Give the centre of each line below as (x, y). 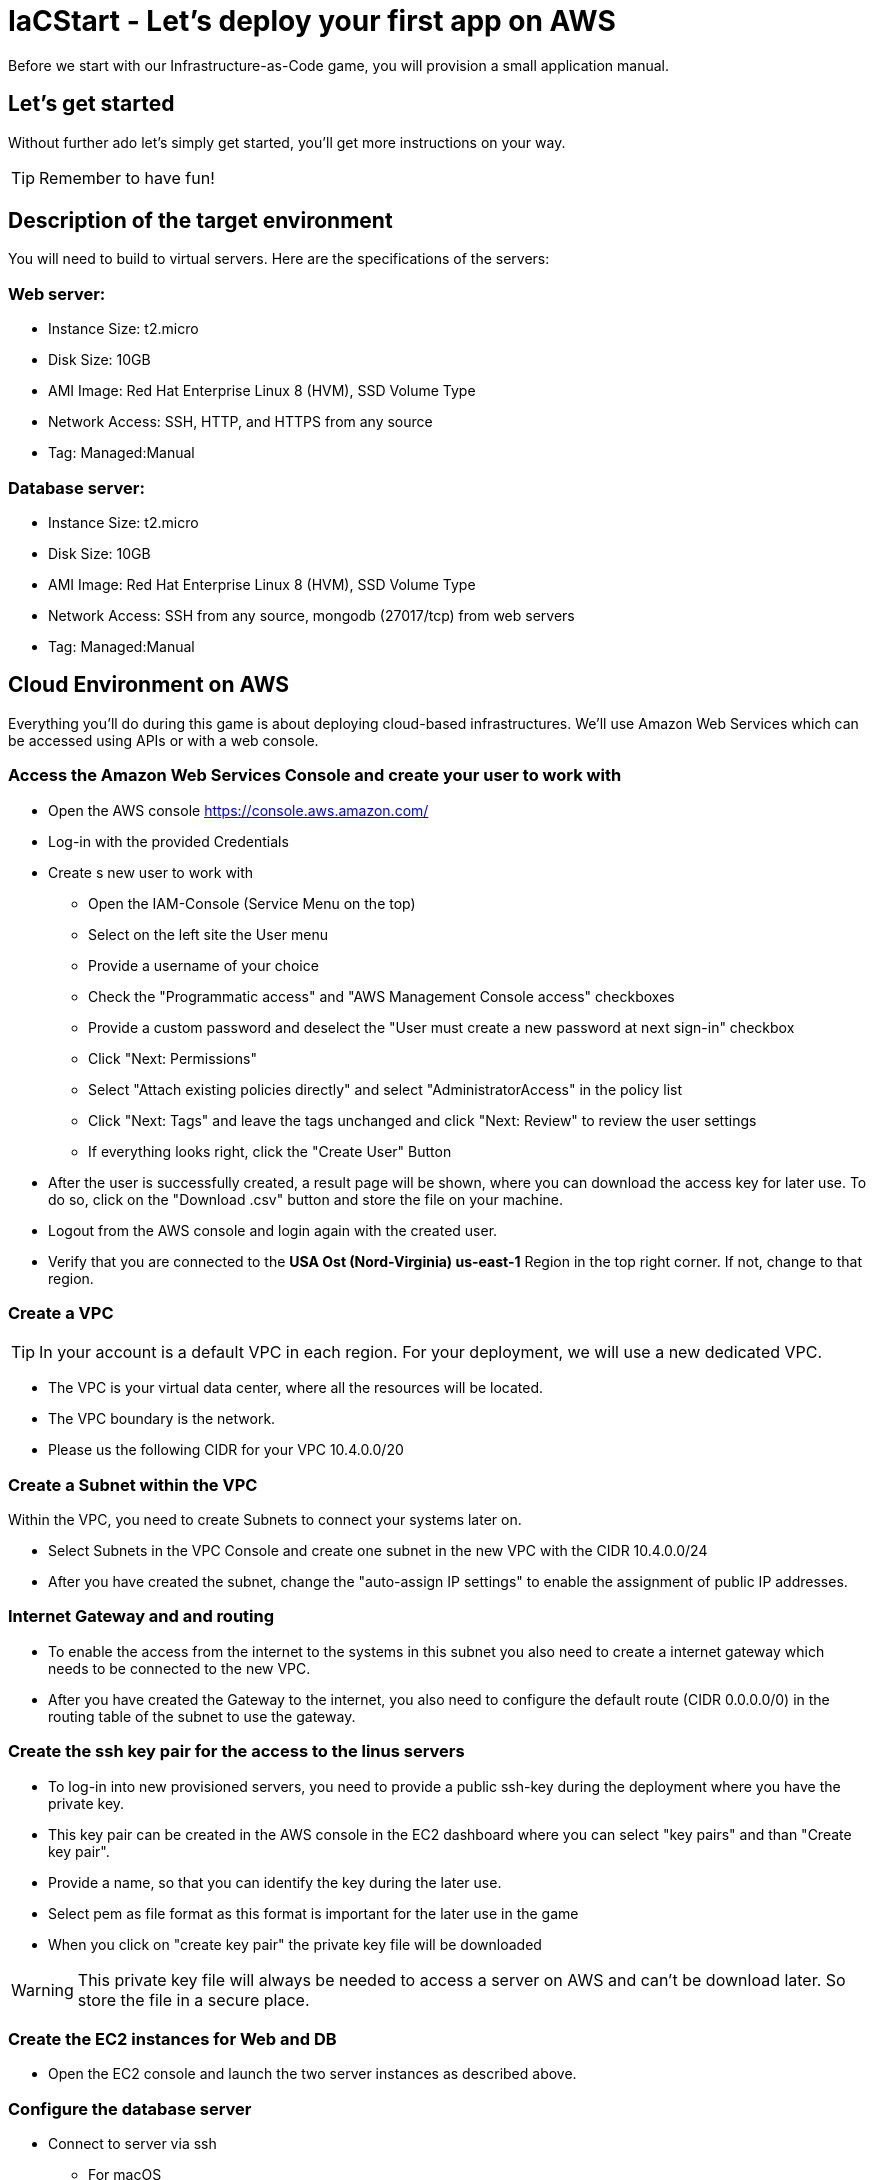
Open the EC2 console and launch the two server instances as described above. (312, 2074)
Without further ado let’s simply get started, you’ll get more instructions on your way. (287, 142)
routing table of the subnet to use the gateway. (202, 1716)
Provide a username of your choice (203, 965)
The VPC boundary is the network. (162, 1419)
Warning (42, 1989)
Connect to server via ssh (132, 2144)
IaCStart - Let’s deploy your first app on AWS (312, 21)
